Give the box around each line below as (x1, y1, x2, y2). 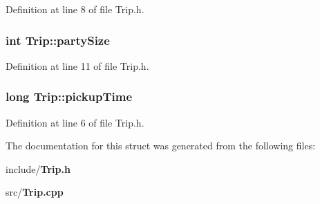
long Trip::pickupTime (6, 88, 133, 105)
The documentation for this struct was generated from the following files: (6, 138, 316, 153)
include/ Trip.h (6, 161, 70, 176)
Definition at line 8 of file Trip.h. (6, 2, 144, 16)
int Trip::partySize (6, 31, 110, 48)
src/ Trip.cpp (6, 185, 64, 199)
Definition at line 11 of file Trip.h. (6, 58, 149, 73)
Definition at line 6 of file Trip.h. (6, 115, 144, 129)
